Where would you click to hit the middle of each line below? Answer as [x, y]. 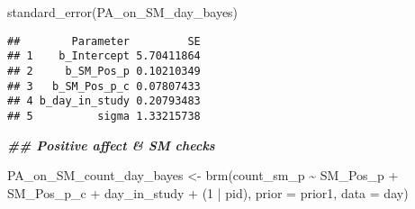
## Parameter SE [104, 41]
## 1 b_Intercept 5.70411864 [104, 56]
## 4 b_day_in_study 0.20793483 [104, 101]
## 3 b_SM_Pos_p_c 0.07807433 [104, 86]
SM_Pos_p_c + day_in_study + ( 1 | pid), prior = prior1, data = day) [208, 192]
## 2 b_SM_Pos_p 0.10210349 [104, 71]
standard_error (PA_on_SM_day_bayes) [123, 12]
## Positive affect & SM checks [111, 145]
